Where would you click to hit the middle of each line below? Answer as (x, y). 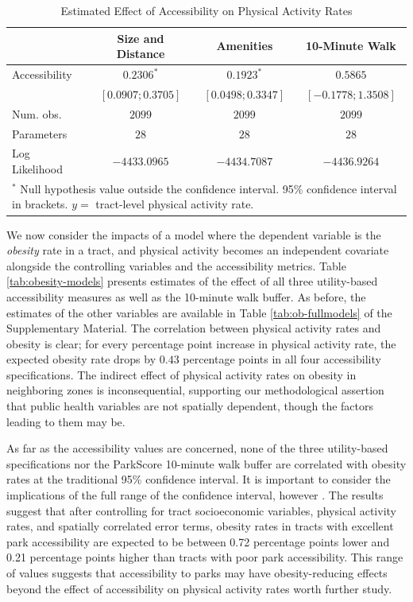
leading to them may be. (66, 421)
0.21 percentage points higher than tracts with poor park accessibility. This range (205, 557)
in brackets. (40, 204)
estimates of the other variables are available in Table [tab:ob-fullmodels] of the (199, 312)
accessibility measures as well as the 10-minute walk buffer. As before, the (186, 296)
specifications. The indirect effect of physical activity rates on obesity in (181, 374)
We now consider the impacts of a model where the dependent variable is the (194, 234)
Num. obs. (37, 113)
